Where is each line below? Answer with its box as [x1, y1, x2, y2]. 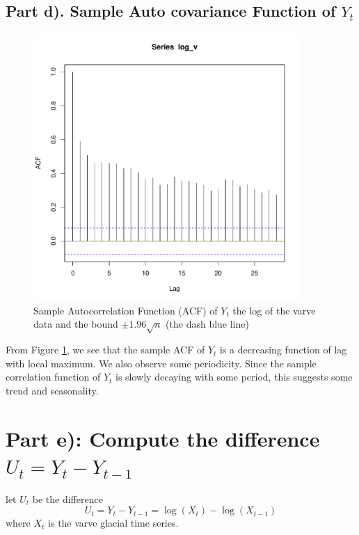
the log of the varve [232, 303, 316, 317]
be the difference [32, 491, 103, 506]
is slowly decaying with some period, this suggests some [115, 369, 353, 384]
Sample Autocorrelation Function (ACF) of [33, 303, 218, 317]
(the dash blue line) [166, 317, 249, 331]
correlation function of [6, 369, 101, 384]
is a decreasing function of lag [220, 342, 347, 357]
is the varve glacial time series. [48, 516, 179, 530]
